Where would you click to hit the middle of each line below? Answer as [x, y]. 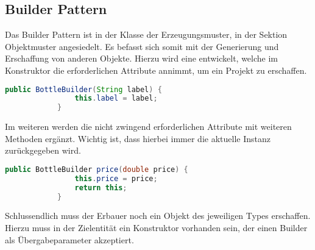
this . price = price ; [116, 178]
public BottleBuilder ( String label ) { [83, 89]
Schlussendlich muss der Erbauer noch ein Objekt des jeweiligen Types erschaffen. [158, 216]
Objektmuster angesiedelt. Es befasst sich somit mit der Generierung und [142, 46]
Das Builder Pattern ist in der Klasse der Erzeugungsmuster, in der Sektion [146, 34]
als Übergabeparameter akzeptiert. [69, 239]
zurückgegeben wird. [43, 150]
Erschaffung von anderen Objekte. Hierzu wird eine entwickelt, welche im [142, 58]
